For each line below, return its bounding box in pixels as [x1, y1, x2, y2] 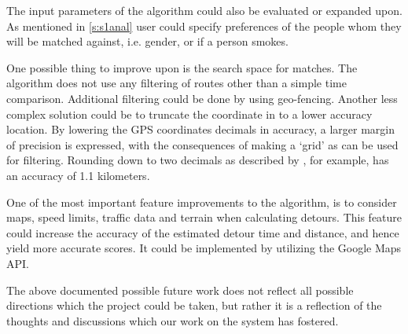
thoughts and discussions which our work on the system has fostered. [6, 312, 339, 328]
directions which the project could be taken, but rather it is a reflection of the [6, 297, 382, 314]
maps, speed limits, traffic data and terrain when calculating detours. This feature [6, 209, 402, 226]
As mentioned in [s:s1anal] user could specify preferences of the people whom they [6, 17, 402, 34]
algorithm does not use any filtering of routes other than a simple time [6, 75, 347, 91]
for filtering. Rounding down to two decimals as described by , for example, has [6, 152, 389, 168]
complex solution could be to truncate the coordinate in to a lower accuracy [6, 105, 373, 122]
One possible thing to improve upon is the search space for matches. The [6, 59, 358, 75]
